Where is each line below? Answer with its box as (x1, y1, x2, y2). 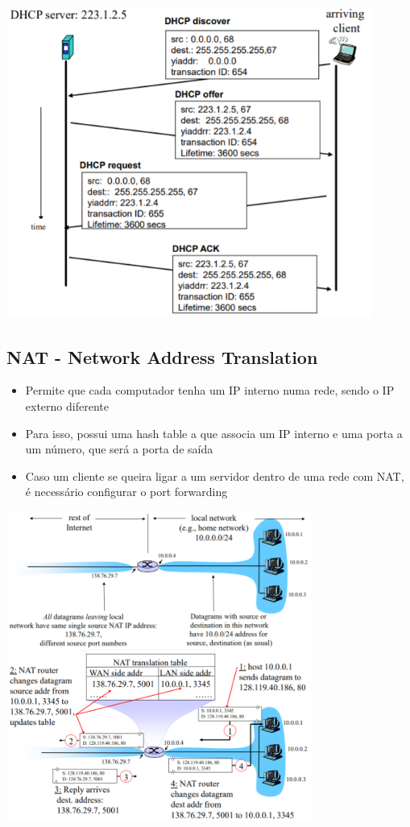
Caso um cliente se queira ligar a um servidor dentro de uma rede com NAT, (25, 467, 404, 484)
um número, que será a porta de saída (25, 440, 213, 457)
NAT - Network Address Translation (6, 344, 318, 369)
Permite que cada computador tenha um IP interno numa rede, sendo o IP (25, 382, 395, 399)
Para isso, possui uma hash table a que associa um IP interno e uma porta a (25, 424, 403, 441)
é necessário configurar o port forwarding (25, 483, 228, 500)
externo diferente (25, 398, 109, 415)
